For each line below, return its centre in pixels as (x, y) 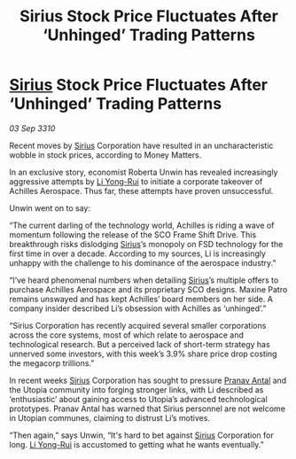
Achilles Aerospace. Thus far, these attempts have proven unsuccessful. (141, 191)
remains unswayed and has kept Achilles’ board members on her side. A (141, 299)
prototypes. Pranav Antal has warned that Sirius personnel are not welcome (148, 408)
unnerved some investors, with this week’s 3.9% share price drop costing (143, 354)
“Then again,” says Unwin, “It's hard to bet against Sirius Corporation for (142, 435)
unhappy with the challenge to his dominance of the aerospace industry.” (143, 262)
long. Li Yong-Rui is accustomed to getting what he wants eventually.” (136, 444)
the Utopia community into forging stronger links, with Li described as (136, 389)
